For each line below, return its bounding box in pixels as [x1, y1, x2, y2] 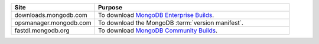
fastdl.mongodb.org [14, 26, 70, 35]
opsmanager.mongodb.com [14, 19, 92, 26]
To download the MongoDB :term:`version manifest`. [97, 19, 243, 26]
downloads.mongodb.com [14, 11, 88, 19]
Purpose [97, 4, 123, 11]
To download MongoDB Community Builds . [97, 26, 218, 35]
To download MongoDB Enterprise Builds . [97, 11, 214, 19]
